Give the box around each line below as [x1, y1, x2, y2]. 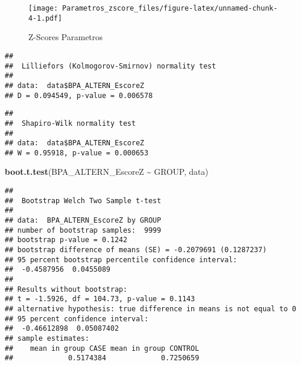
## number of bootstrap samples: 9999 [5, 226, 161, 234]
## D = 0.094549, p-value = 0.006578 [5, 91, 153, 100]
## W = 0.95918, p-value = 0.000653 [5, 148, 149, 157]
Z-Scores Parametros [28, 31, 103, 43]
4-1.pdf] [28, 14, 63, 22]
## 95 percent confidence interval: [5, 314, 149, 323]
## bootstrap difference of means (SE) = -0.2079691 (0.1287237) [5, 246, 267, 254]
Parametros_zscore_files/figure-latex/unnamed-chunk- [62, 4, 278, 12]
